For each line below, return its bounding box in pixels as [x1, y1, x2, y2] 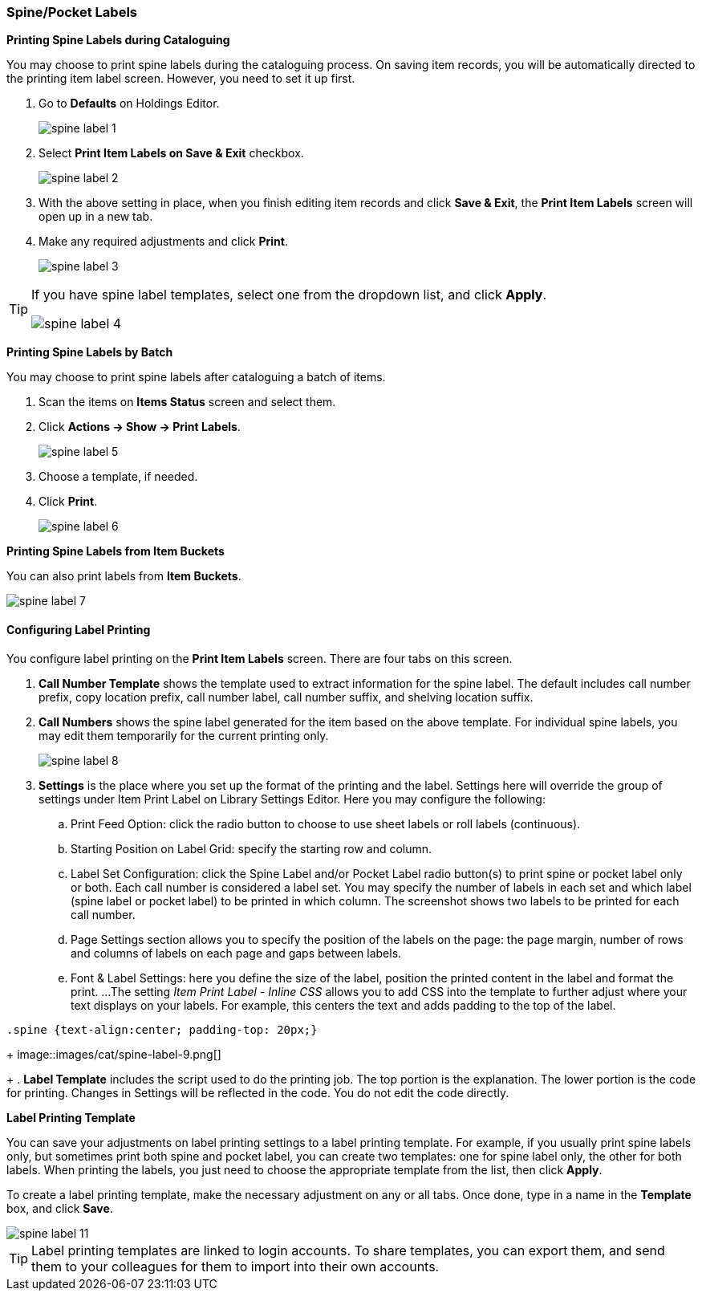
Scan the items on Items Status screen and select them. [39, 395, 336, 409]
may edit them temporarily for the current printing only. [39, 728, 329, 742]
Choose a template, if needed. [39, 470, 198, 484]
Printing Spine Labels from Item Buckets [6, 544, 225, 559]
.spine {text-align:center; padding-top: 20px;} [6, 1023, 318, 1036]
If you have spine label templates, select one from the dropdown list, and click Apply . [31, 287, 547, 303]
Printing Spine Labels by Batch [6, 345, 173, 360]
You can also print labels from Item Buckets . [6, 569, 241, 583]
